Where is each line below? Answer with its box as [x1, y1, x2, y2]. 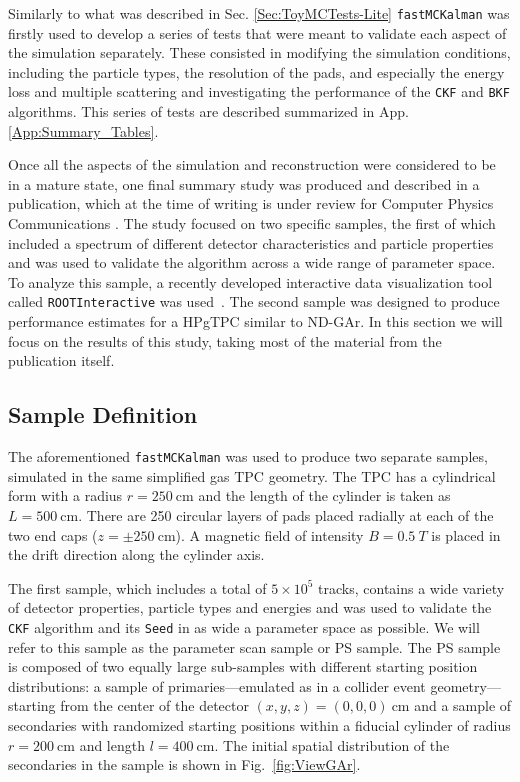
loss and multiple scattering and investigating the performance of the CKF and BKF [8, 81, 510, 102]
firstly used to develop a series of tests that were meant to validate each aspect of [8, 22, 507, 43]
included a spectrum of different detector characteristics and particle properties [8, 232, 494, 253]
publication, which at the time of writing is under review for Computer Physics [8, 193, 494, 214]
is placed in [431, 524, 501, 545]
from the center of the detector [60, 695, 249, 716]
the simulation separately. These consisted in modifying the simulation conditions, [8, 42, 511, 63]
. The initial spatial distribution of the [214, 734, 450, 755]
